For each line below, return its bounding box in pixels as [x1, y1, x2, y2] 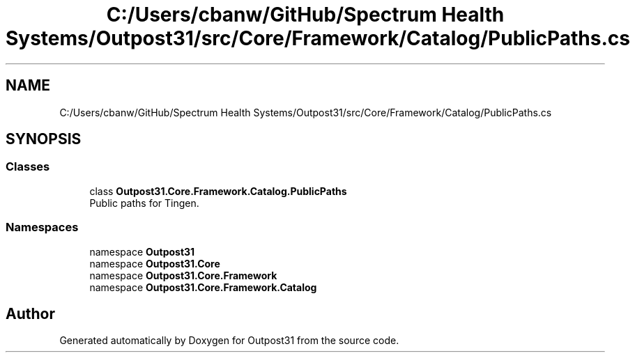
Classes [6, 159, 50, 174]
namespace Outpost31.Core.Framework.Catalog [89, 281, 317, 293]
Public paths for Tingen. [89, 196, 199, 209]
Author [6, 304, 55, 322]
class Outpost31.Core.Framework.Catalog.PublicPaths [89, 185, 347, 197]
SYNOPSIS [6, 130, 82, 148]
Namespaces [6, 220, 79, 235]
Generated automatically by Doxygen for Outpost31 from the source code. [59, 334, 399, 347]
